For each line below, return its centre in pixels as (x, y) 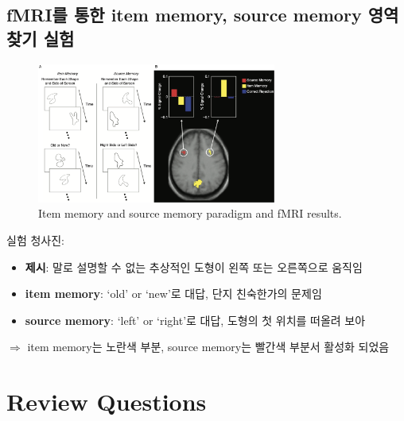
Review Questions (107, 402)
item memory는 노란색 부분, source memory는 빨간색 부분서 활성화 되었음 (208, 347)
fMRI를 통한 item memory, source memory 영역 (203, 15)
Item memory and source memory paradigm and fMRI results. (190, 213)
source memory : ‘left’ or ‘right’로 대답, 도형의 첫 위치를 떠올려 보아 (195, 320)
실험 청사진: (35, 239)
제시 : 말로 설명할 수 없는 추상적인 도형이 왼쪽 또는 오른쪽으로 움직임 (194, 267)
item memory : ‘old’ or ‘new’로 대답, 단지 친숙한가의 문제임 (173, 294)
